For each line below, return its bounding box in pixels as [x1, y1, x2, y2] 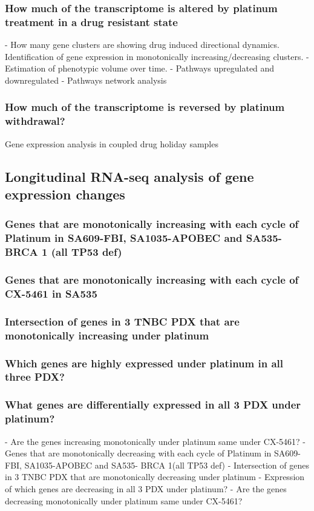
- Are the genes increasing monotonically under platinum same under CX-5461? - [5, 435, 306, 447]
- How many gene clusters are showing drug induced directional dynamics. [5, 38, 280, 51]
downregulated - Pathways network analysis [5, 73, 167, 86]
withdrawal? [5, 113, 65, 129]
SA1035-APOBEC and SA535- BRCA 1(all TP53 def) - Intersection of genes [24, 458, 309, 471]
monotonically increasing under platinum [5, 327, 209, 342]
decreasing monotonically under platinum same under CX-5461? [5, 494, 243, 507]
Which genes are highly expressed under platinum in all [5, 355, 283, 370]
